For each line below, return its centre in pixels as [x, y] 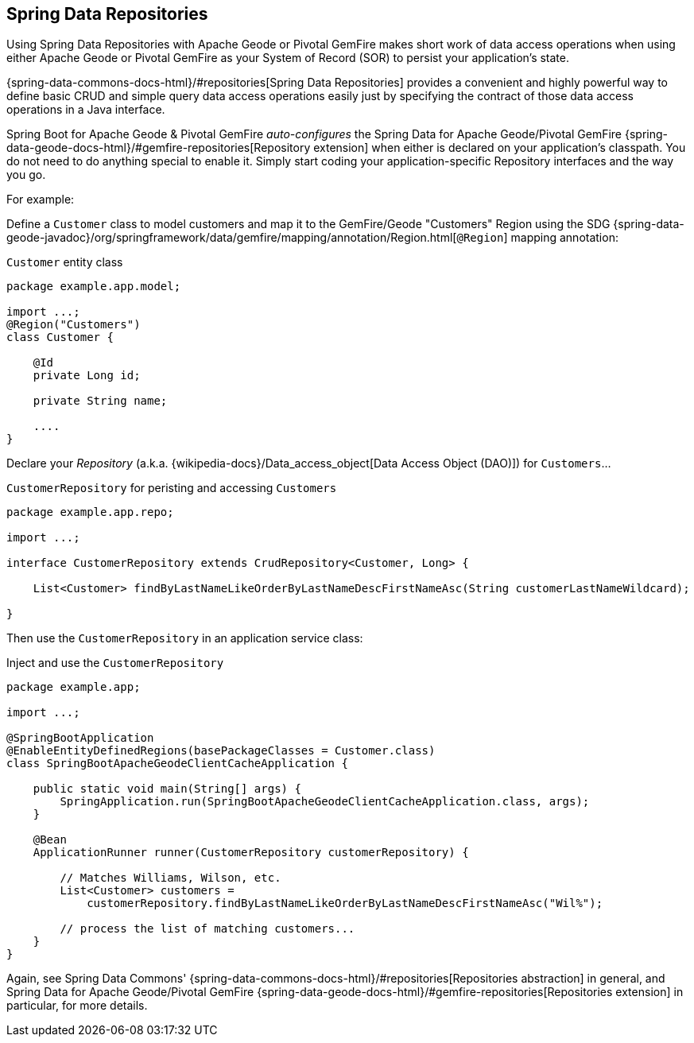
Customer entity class [65, 262]
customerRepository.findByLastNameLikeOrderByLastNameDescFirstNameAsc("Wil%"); [345, 903]
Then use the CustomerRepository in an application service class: [185, 638]
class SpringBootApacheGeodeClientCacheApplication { [177, 764]
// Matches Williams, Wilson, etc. [171, 878]
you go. [26, 175]
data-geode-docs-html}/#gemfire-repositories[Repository [159, 148]
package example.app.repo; [90, 512]
